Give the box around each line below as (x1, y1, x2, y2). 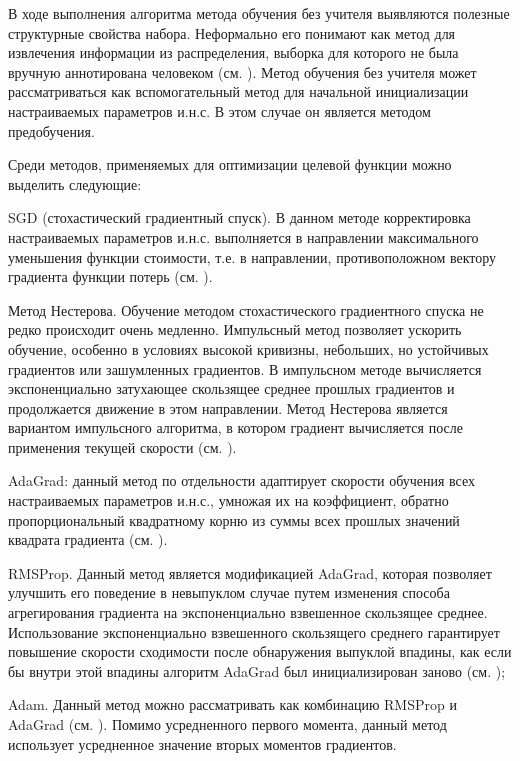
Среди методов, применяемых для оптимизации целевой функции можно (8, 154, 452, 175)
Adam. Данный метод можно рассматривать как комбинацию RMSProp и (8, 694, 457, 715)
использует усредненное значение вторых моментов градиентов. (8, 733, 397, 754)
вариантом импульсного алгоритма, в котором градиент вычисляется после (8, 417, 463, 438)
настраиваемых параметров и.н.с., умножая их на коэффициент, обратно (8, 490, 449, 511)
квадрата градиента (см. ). (8, 529, 168, 550)
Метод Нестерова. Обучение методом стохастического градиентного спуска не (8, 299, 484, 320)
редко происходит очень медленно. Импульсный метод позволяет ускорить (8, 319, 462, 340)
